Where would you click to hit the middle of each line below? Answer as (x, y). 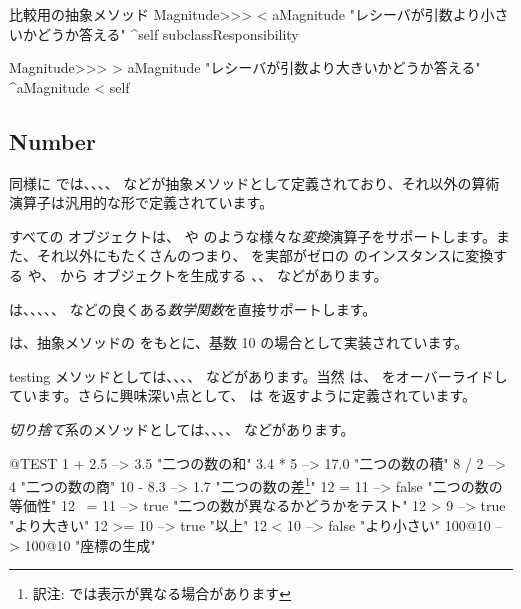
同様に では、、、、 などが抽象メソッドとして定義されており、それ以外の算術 (254, 182)
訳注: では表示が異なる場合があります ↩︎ (162, 593)
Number (52, 140)
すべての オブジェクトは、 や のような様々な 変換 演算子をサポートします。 (253, 235)
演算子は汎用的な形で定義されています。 (141, 202)
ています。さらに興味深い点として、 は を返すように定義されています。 (242, 395)
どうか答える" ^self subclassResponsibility (167, 33)
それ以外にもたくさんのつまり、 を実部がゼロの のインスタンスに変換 (265, 255)
